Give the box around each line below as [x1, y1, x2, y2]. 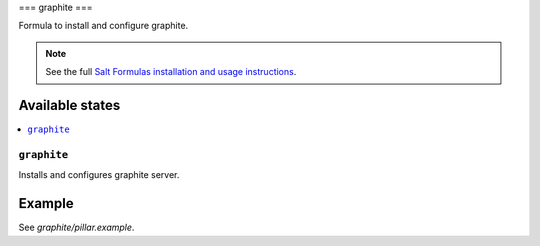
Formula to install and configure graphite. [18, 20, 189, 32]
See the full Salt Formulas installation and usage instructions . [45, 66, 297, 78]
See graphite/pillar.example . [18, 221, 135, 234]
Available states [18, 96, 121, 114]
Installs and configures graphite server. [18, 169, 180, 181]
